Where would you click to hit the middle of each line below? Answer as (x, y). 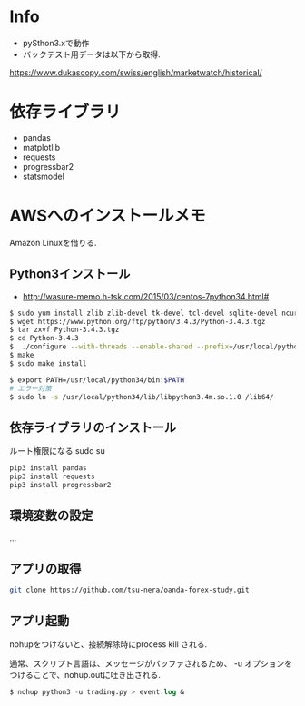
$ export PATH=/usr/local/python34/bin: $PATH (97, 380)
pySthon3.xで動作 (56, 43)
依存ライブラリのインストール (93, 427)
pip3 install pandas (49, 468)
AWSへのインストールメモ (108, 216)
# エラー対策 (30, 388)
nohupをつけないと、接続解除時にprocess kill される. (108, 644)
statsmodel (44, 176)
